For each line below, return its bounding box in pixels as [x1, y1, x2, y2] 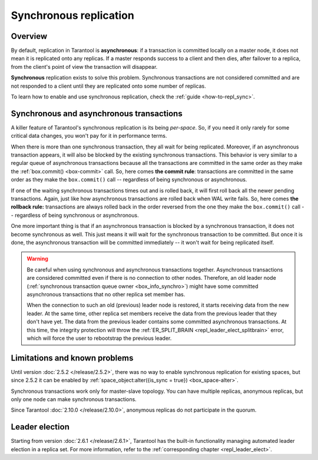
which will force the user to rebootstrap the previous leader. [26, 335, 172, 342]
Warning [26, 255, 48, 262]
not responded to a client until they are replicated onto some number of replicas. [11, 82, 206, 90]
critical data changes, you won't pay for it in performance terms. [11, 133, 167, 140]
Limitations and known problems [11, 353, 134, 363]
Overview [11, 31, 48, 41]
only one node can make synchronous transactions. [11, 395, 137, 403]
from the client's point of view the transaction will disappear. [11, 63, 158, 70]
